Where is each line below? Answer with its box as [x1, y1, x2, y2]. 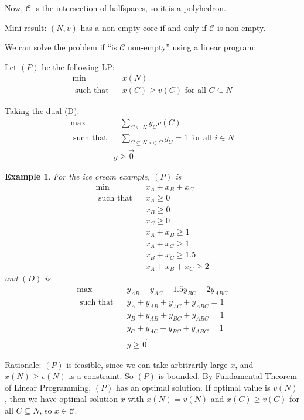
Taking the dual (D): [5, 105, 80, 117]
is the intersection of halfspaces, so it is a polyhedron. [33, 2, 226, 13]
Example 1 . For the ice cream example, [5, 170, 150, 182]
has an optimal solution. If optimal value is [115, 381, 271, 393]
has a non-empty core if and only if [80, 21, 207, 33]
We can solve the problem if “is [5, 41, 117, 53]
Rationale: [5, 358, 42, 370]
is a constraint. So [69, 370, 134, 382]
